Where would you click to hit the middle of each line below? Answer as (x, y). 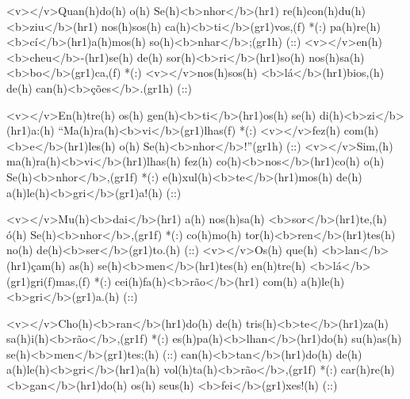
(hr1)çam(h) (36, 265)
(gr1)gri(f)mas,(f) (48, 281)
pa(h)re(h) (355, 26)
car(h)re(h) (368, 369)
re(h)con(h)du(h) (324, 10)
